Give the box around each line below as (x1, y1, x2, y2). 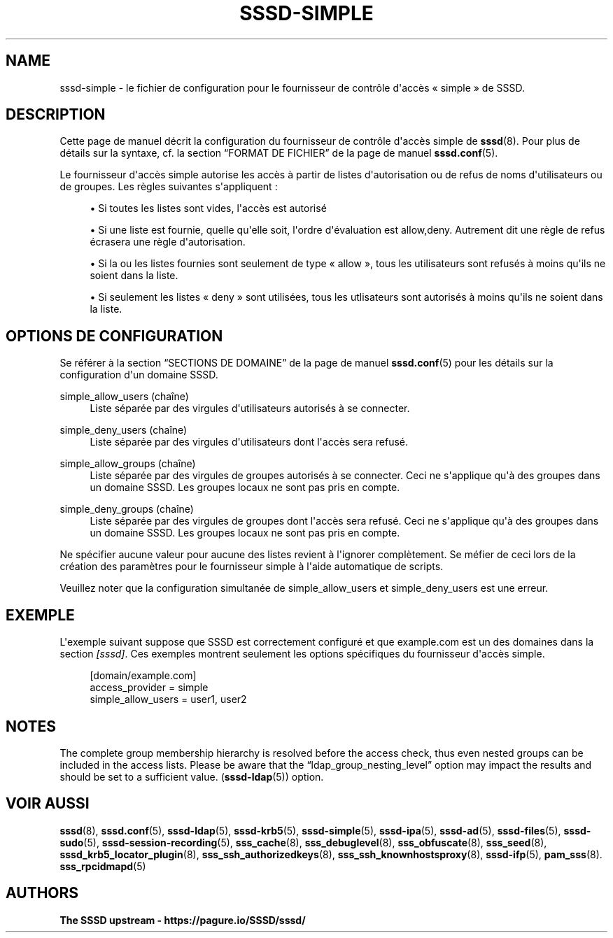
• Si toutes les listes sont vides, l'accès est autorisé (90, 202, 327, 215)
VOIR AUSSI (6, 795, 90, 813)
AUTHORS (6, 884, 79, 902)
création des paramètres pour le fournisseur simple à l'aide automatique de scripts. (59, 560, 444, 573)
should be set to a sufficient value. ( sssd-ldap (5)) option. (59, 770, 324, 783)
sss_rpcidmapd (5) (59, 860, 146, 872)
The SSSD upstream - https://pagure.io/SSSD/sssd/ (59, 914, 306, 926)
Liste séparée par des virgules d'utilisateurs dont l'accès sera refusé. (90, 436, 409, 448)
